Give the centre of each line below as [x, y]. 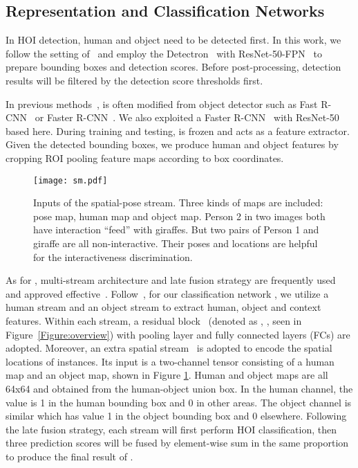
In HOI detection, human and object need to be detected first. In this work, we [173, 40]
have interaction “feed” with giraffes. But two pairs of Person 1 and [176, 229]
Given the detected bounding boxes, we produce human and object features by [172, 144]
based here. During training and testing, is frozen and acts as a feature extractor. [178, 130]
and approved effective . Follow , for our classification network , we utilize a [167, 293]
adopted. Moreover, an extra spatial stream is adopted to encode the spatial [169, 348]
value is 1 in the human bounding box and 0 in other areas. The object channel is [179, 402]
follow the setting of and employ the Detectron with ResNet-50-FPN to [164, 53]
